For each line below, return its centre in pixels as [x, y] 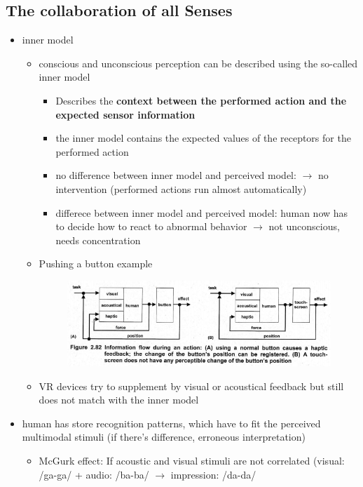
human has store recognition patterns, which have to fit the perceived [171, 423]
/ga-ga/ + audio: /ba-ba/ [94, 474]
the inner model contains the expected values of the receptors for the [203, 138]
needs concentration [98, 240]
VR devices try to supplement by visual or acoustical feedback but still [191, 386]
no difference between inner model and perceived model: [176, 175]
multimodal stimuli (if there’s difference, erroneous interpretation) [164, 437]
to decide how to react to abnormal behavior [151, 226]
